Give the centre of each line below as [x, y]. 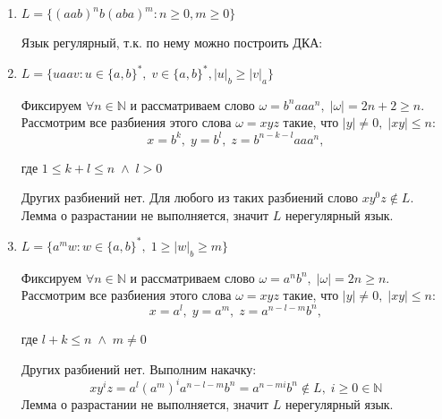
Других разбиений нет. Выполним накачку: [139, 368]
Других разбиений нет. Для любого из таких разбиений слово [189, 197]
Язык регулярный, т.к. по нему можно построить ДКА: [172, 42]
